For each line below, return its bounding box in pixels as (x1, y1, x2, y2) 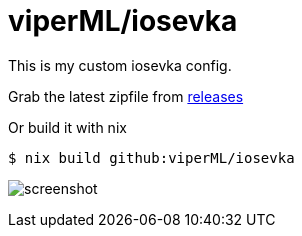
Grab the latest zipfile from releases (8, 87, 244, 105)
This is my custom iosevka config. (8, 56, 232, 74)
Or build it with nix (8, 118, 127, 136)
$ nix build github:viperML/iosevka (8, 149, 295, 166)
